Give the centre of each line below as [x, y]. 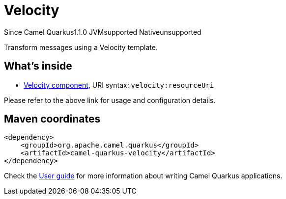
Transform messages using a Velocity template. [81, 47]
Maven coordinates [52, 119]
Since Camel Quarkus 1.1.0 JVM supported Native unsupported [103, 32]
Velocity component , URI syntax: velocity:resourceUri [119, 85]
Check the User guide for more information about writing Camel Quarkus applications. [143, 176]
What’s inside [38, 66]
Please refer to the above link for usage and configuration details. [110, 100]
